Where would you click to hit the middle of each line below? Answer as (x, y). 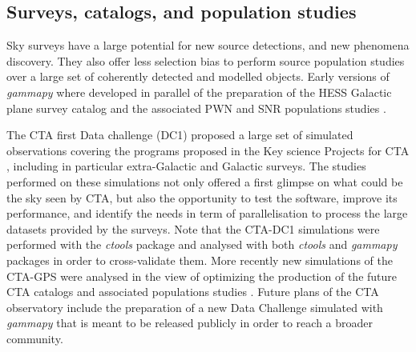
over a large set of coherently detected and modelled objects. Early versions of (198, 76)
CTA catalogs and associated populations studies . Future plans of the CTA (193, 292)
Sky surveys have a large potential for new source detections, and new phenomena (208, 45)
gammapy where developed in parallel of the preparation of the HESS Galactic (199, 92)
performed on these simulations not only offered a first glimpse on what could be (205, 181)
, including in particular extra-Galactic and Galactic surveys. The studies (186, 166)
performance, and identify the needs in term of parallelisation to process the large (207, 213)
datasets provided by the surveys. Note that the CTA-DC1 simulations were (193, 228)
